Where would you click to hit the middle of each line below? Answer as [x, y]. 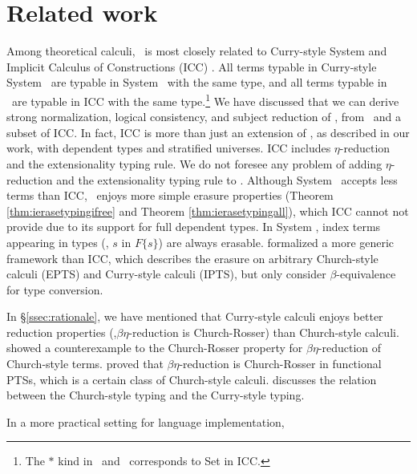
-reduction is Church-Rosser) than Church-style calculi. [264, 332]
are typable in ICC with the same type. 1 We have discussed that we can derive [205, 99]
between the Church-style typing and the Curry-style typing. [156, 395]
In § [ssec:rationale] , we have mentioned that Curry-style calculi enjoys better [195, 316]
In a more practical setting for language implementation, [146, 421]
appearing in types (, [58, 242]
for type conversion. [55, 289]
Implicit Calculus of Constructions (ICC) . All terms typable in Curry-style [192, 66]
